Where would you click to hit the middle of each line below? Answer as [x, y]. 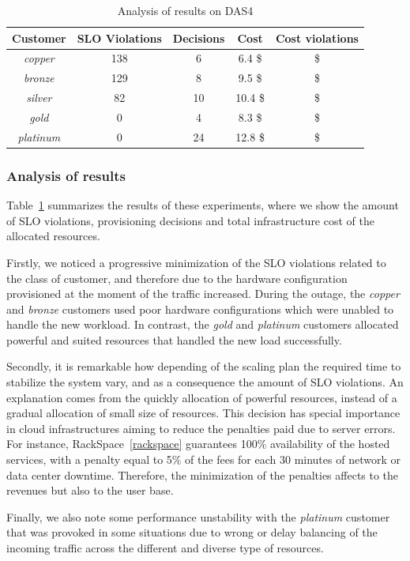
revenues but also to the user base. [90, 490]
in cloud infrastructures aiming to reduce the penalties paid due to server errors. [201, 428]
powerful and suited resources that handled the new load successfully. [174, 339]
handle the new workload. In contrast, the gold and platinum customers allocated [203, 324]
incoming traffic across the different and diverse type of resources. [165, 548]
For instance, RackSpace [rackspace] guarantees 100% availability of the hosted [198, 444]
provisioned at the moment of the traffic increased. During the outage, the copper [203, 294]
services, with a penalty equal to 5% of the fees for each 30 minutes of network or [203, 459]
